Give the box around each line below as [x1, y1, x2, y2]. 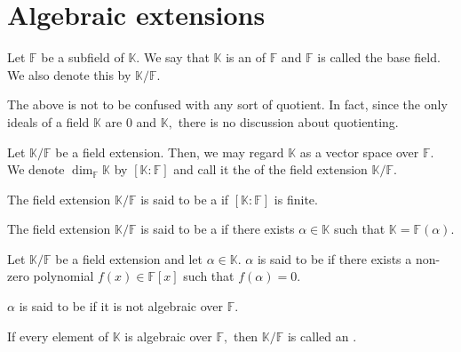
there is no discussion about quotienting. [178, 112, 399, 131]
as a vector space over [299, 142, 419, 161]
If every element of [7, 326, 108, 345]
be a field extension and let [55, 249, 203, 268]
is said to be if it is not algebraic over [19, 297, 223, 316]
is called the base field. [317, 48, 441, 67]
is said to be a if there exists [140, 220, 295, 238]
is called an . [287, 326, 357, 345]
